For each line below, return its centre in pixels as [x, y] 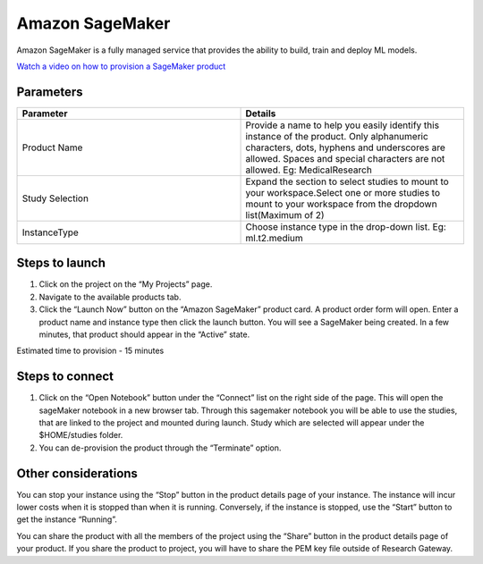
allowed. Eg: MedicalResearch [309, 170]
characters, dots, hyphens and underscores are [346, 147]
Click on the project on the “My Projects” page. [126, 284]
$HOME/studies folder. [81, 435]
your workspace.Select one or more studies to [343, 192]
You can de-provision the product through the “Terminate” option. [160, 448]
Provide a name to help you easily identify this [343, 125]
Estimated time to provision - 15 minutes [90, 351]
